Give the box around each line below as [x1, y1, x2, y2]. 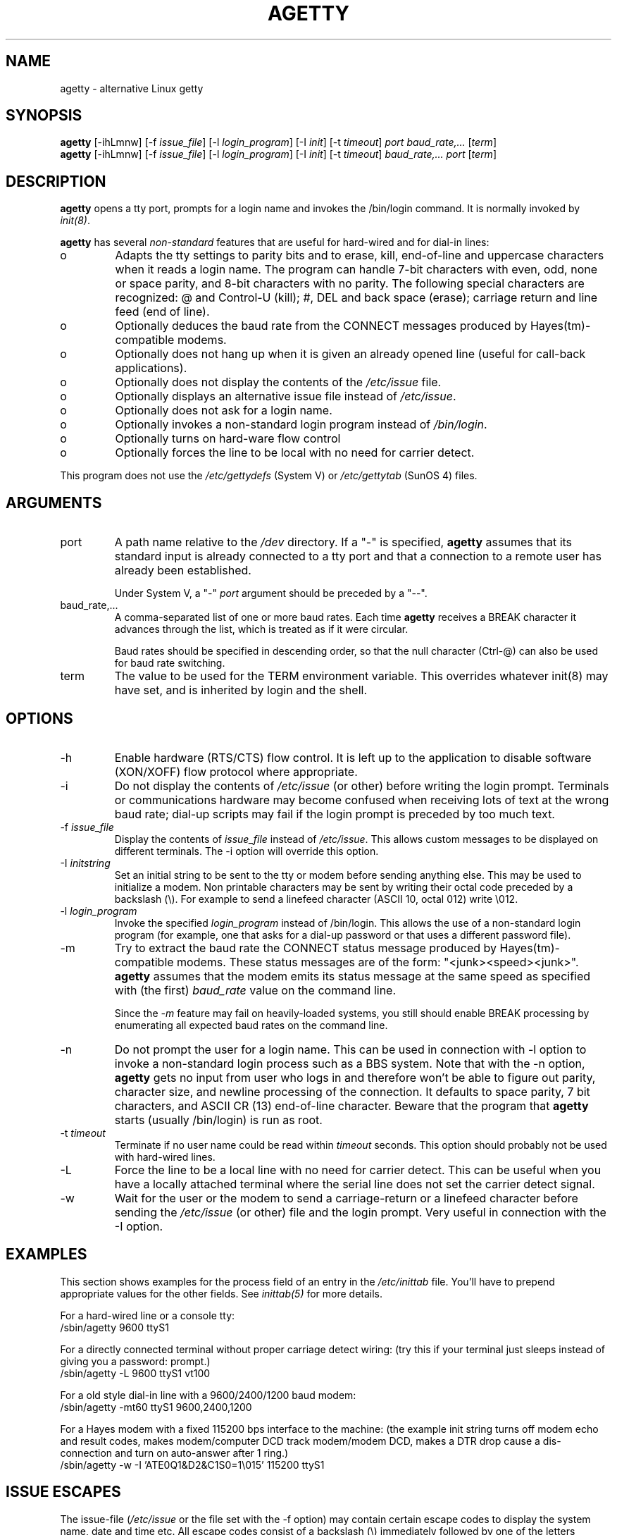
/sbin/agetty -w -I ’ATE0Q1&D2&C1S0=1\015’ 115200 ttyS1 [60, 1458, 325, 1471]
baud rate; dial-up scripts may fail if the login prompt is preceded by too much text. [114, 806, 555, 821]
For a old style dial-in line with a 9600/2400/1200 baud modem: [60, 1388, 356, 1401]
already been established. [114, 563, 251, 578]
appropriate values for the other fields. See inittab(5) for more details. [60, 1287, 383, 1300]
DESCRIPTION [6, 172, 106, 190]
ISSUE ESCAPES [6, 1483, 121, 1501]
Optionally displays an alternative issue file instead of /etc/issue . [115, 389, 456, 404]
